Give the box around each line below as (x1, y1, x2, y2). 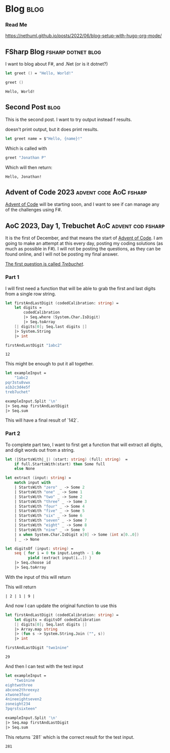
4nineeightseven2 (5, 697, 42, 702)
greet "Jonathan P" (5, 155, 47, 160)
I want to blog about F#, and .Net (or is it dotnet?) (5, 61, 108, 67)
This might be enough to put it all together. (5, 361, 94, 367)
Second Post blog (5, 103, 61, 112)
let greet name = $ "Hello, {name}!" (5, 136, 82, 141)
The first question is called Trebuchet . (5, 261, 84, 267)
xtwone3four (5, 692, 30, 697)
